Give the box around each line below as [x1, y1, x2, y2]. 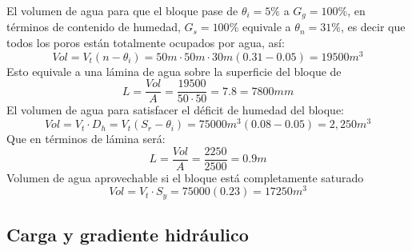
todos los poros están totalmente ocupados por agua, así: [6, 34, 285, 51]
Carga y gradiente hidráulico [6, 222, 249, 247]
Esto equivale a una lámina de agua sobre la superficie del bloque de [6, 62, 342, 79]
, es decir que [340, 18, 406, 35]
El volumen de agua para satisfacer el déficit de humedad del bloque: [6, 102, 344, 118]
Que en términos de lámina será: [6, 130, 166, 147]
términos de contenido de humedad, [6, 18, 181, 35]
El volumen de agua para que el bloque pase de [6, 2, 238, 18]
